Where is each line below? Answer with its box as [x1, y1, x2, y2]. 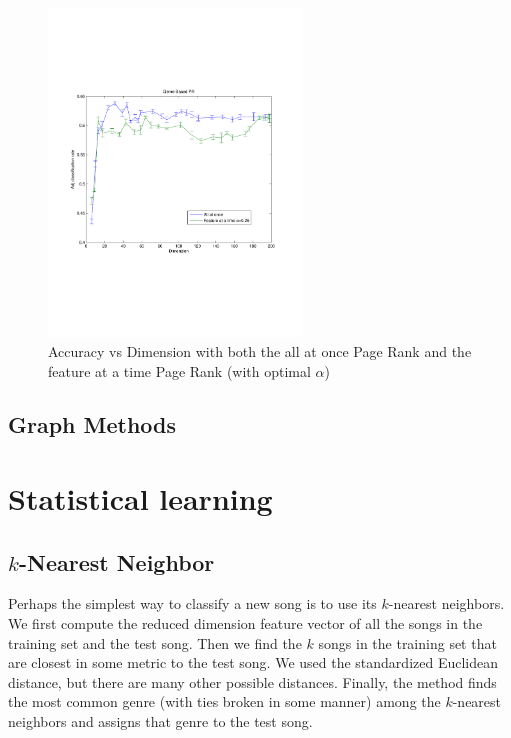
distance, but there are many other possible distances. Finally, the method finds [8, 671, 497, 692]
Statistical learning [8, 478, 273, 519]
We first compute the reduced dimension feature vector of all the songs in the [8, 613, 483, 634]
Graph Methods [8, 409, 177, 440]
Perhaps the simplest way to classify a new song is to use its [8, 593, 377, 614]
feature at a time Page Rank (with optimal [48, 360, 311, 381]
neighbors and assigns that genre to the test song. [8, 711, 313, 732]
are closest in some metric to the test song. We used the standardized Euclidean [8, 652, 499, 673]
